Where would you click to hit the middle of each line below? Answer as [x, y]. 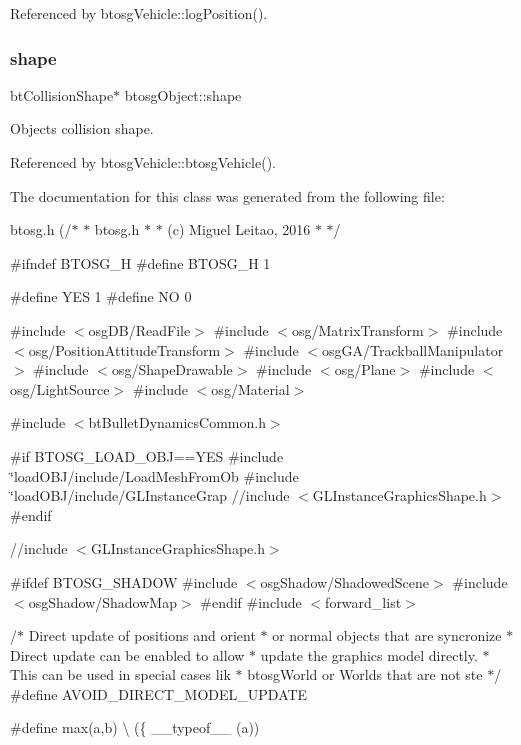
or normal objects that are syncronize [387, 635]
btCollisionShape [62, 94]
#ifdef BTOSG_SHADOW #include [124, 581]
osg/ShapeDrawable [172, 369]
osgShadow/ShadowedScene [345, 581]
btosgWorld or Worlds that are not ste [365, 674]
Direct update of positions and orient [142, 635]
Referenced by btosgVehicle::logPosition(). [139, 13]
